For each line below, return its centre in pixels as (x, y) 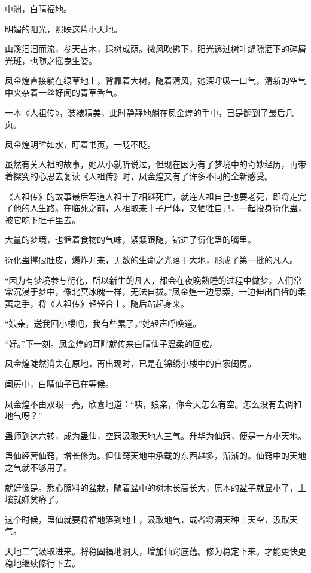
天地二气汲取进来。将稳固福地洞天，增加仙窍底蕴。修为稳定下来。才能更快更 (155, 551)
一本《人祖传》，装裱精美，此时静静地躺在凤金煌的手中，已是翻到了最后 (145, 112)
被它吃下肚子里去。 (42, 219)
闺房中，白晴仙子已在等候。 (59, 384)
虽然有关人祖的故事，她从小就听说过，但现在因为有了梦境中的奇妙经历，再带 (155, 164)
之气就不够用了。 (38, 467)
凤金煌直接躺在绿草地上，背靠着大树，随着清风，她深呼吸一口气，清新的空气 (155, 80)
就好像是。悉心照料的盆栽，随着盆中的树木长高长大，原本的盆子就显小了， (151, 487)
